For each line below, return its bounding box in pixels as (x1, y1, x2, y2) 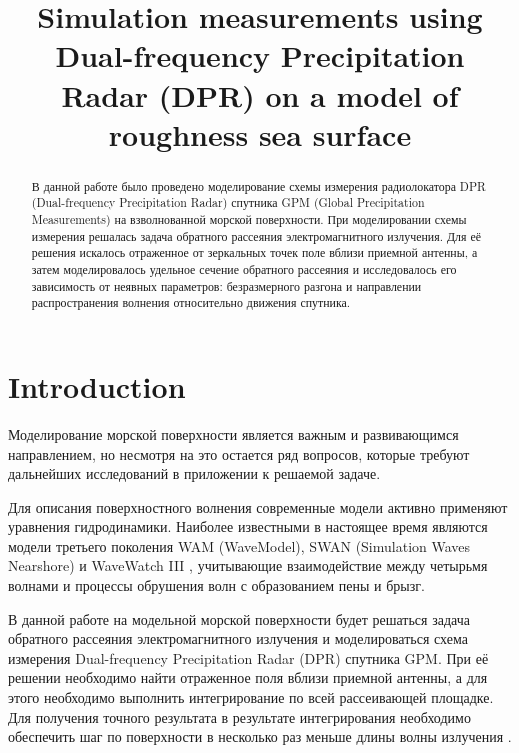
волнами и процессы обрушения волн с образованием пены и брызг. (8, 575, 425, 596)
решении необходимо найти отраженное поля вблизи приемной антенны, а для (8, 667, 488, 688)
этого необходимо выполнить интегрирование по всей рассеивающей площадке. (8, 687, 494, 708)
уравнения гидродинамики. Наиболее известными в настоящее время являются (8, 516, 488, 537)
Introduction (8, 365, 186, 406)
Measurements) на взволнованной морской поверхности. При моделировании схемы (31, 211, 467, 228)
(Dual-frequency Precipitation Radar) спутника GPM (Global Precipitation (31, 194, 425, 211)
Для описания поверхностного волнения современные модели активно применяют (8, 496, 508, 517)
